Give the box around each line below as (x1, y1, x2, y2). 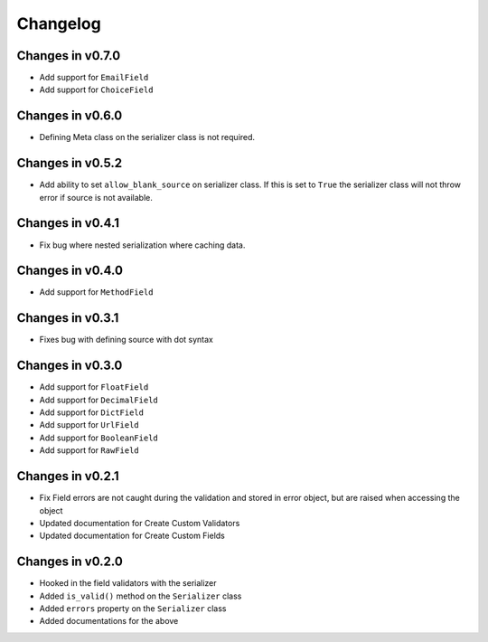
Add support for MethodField (39, 287, 154, 297)
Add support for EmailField (39, 72, 149, 83)
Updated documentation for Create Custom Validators (39, 517, 240, 528)
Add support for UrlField (39, 420, 139, 430)
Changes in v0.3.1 (16, 310, 119, 326)
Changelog (16, 14, 101, 33)
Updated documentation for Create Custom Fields (39, 530, 226, 542)
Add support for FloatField (39, 382, 149, 392)
